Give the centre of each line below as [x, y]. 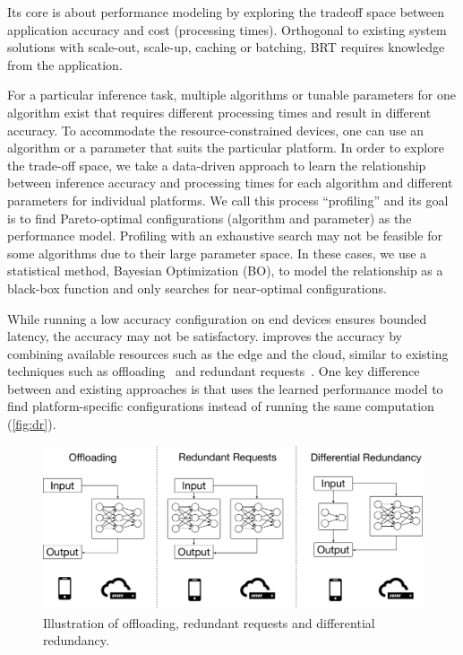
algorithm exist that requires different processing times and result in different [219, 112]
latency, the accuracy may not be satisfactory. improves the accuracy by [205, 336]
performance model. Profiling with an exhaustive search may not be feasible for [225, 236]
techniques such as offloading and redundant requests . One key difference [214, 371]
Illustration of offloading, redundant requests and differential [209, 622]
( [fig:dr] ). [32, 424]
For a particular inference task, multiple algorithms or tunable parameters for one [231, 95]
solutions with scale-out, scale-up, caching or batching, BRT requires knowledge [226, 47]
